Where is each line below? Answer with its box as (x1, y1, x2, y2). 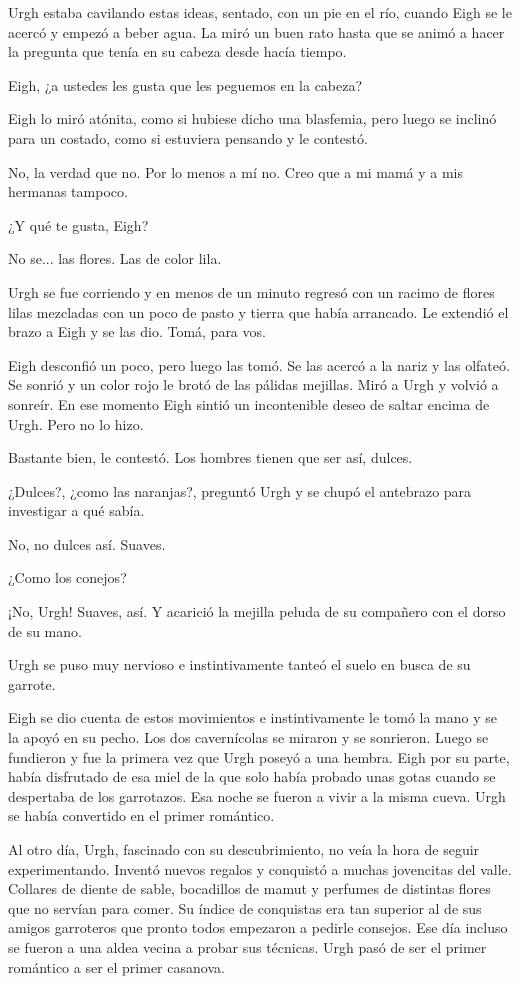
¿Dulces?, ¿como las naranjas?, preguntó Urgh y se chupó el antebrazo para (8, 480, 472, 501)
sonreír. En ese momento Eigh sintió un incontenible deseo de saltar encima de (8, 393, 490, 414)
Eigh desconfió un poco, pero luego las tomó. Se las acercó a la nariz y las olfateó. (8, 354, 510, 375)
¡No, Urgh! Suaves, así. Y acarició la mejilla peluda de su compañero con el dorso (8, 601, 506, 622)
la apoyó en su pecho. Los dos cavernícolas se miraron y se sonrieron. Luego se (8, 727, 489, 748)
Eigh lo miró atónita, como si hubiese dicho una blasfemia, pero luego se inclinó (8, 108, 497, 129)
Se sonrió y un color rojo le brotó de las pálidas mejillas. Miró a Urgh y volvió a (8, 374, 499, 395)
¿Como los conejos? (8, 567, 127, 588)
